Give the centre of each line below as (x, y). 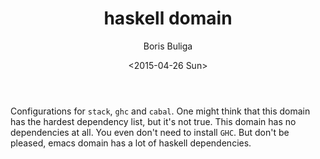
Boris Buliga (168, 46)
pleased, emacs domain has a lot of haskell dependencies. (131, 143)
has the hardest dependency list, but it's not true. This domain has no (153, 121)
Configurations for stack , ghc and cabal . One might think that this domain (160, 111)
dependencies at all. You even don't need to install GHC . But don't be (150, 132)
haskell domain (168, 18)
